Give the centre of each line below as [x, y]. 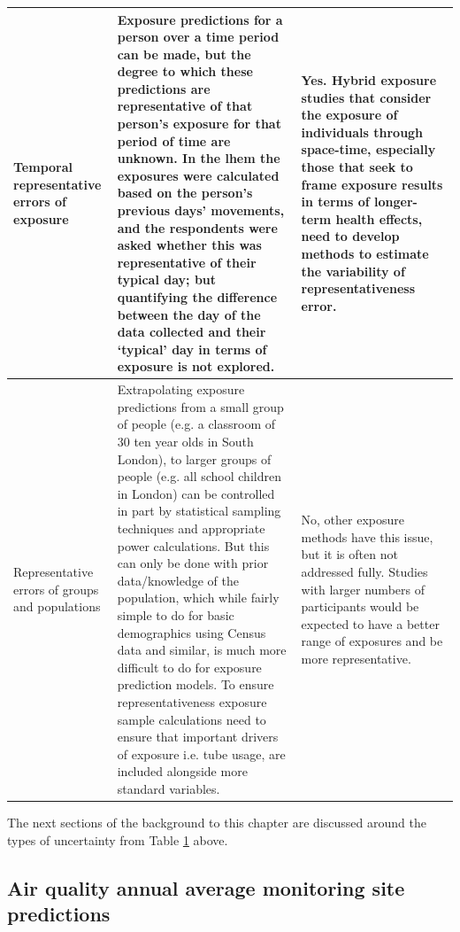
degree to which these [185, 71]
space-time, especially [368, 149]
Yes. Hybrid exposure [369, 80]
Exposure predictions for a [200, 19]
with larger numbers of [363, 589]
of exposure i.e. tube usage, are [201, 753]
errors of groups [56, 589]
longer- [396, 202]
